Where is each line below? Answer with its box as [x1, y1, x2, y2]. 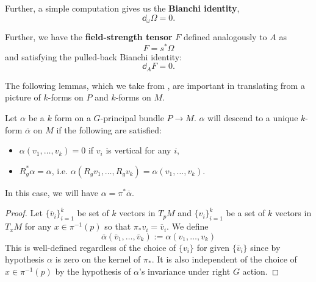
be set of [77, 206, 109, 219]
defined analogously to [183, 30, 267, 43]
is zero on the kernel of [55, 253, 141, 266]
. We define [167, 220, 209, 233]
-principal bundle [100, 111, 164, 124]
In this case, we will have [5, 186, 98, 199]
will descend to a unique [207, 111, 298, 124]
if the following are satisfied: [56, 123, 162, 136]
